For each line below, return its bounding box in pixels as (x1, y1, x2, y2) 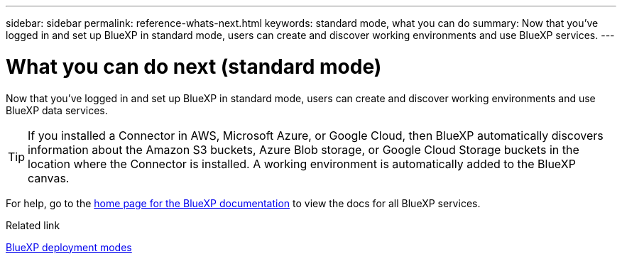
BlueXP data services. (6, 104, 108, 116)
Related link (6, 219, 60, 231)
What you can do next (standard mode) (6, 54, 382, 79)
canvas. (28, 170, 70, 185)
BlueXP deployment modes (6, 241, 132, 253)
